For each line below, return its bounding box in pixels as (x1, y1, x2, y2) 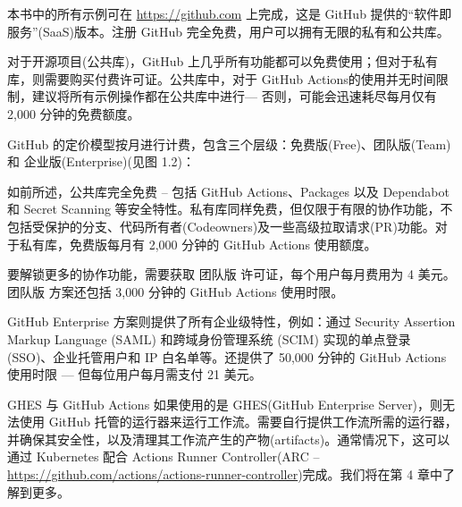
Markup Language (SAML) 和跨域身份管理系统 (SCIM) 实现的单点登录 (7, 329, 411, 348)
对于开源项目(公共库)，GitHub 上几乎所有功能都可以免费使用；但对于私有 (7, 52, 438, 71)
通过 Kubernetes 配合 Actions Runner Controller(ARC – (7, 447, 320, 466)
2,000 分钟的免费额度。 (7, 104, 140, 123)
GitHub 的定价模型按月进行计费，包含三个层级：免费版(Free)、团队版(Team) (7, 134, 451, 153)
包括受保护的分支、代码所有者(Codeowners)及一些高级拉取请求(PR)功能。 (7, 216, 435, 235)
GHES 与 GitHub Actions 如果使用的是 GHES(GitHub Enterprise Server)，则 (7, 394, 443, 413)
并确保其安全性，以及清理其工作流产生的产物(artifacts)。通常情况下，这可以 (7, 429, 450, 448)
